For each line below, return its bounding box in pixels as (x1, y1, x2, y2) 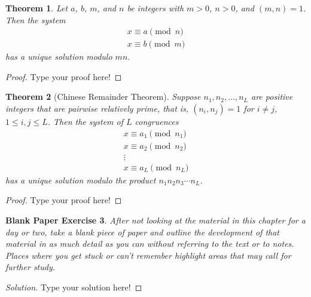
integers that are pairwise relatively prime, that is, (5, 102, 189, 115)
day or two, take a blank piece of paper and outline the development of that (5, 225, 279, 238)
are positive (251, 90, 293, 103)
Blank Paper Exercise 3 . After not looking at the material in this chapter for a (5, 213, 306, 226)
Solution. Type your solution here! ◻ (5, 280, 142, 293)
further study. (5, 261, 56, 273)
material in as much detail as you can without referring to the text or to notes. (5, 237, 294, 250)
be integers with (127, 2, 184, 14)
